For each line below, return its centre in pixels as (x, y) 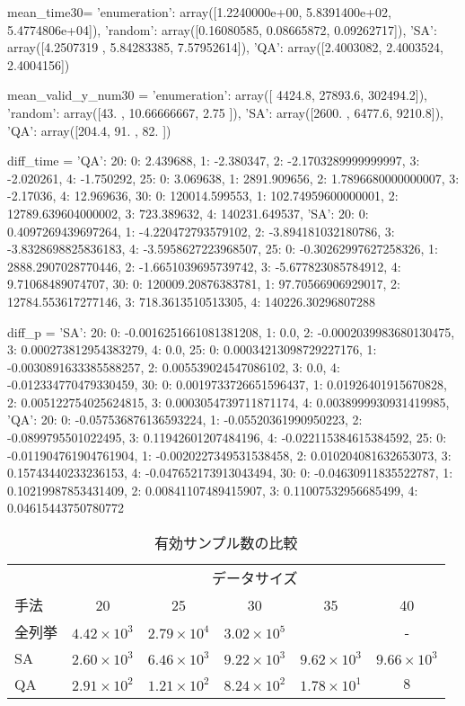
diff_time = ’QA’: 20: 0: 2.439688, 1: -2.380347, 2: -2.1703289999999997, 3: (214, 161)
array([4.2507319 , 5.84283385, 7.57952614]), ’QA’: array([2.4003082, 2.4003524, (225, 47)
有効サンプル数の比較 (226, 543)
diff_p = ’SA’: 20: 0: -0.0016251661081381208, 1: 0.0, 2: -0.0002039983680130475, (231, 331)
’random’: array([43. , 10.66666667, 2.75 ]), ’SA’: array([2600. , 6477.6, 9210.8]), (225, 112)
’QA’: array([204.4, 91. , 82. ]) (89, 130)
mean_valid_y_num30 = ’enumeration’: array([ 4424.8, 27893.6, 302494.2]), (218, 95)
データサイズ (255, 578)
